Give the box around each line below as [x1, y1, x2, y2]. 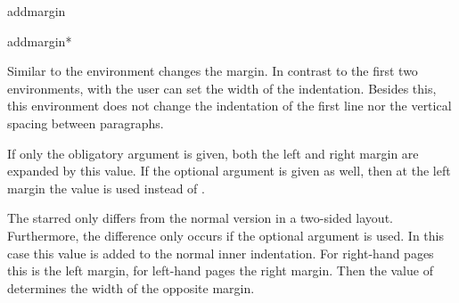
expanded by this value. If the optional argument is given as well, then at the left [7, 161, 451, 180]
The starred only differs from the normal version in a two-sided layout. [7, 209, 393, 227]
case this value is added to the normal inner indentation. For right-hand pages [7, 243, 434, 262]
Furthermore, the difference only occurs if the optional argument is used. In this [7, 225, 444, 244]
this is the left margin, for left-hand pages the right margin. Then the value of [7, 261, 433, 280]
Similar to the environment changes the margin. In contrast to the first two [7, 61, 418, 80]
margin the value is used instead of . [7, 178, 205, 197]
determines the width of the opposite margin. [7, 278, 255, 297]
